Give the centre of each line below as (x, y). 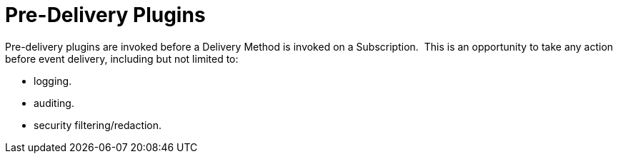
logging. (53, 81)
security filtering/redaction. (98, 125)
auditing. (54, 103)
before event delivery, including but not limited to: (122, 58)
